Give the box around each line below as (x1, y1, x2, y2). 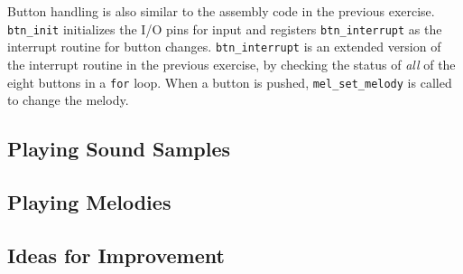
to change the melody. (7, 90, 129, 109)
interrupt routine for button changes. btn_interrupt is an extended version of (7, 37, 441, 56)
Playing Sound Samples (7, 135, 231, 163)
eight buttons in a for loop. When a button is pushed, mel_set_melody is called (7, 72, 452, 91)
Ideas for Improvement (7, 241, 225, 269)
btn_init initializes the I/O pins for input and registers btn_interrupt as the (7, 19, 442, 38)
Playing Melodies (7, 187, 171, 215)
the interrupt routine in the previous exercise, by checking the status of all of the (7, 54, 456, 73)
